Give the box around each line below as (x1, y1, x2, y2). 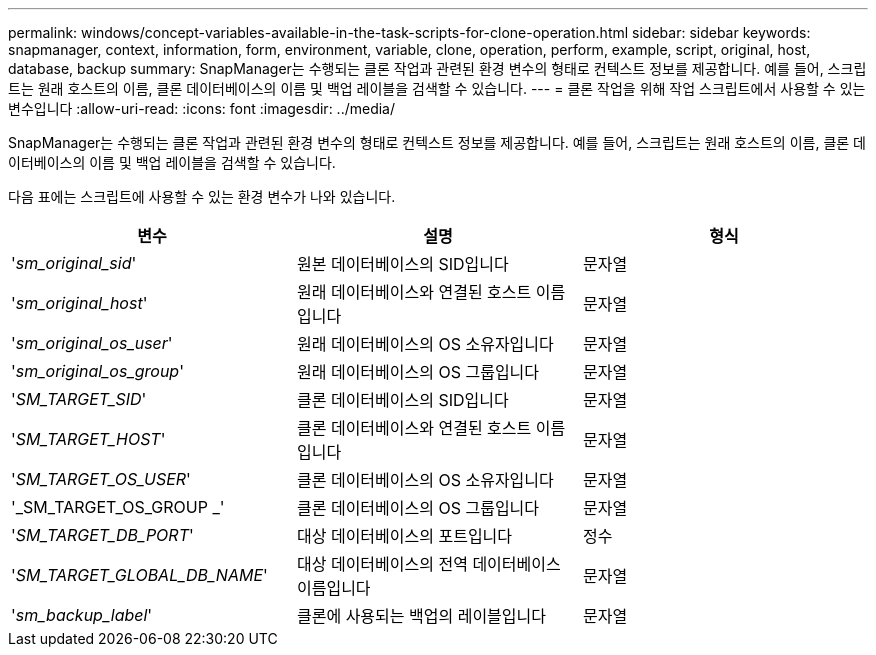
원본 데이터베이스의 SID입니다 (296, 254, 509, 274)
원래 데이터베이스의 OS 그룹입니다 (296, 362, 540, 382)
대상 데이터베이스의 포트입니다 (296, 526, 513, 546)
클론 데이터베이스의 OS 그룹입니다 (296, 498, 540, 518)
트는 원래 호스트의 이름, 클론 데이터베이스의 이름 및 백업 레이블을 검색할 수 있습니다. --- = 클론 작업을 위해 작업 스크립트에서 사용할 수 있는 (8, 80, 866, 97)
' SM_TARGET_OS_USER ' (11, 469, 191, 489)
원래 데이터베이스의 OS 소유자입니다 (296, 334, 554, 354)
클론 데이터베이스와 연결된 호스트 (296, 418, 532, 438)
